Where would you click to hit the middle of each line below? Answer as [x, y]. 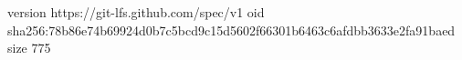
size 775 [29, 48]
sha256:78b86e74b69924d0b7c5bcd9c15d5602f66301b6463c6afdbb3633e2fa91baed [231, 30]
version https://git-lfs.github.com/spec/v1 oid [136, 12]
